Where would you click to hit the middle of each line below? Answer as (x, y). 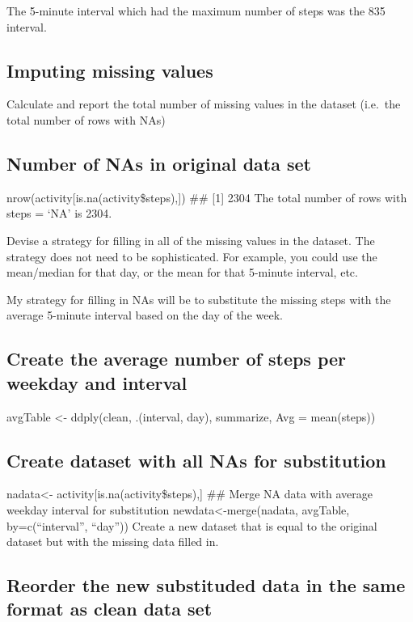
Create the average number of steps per (177, 359)
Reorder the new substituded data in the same (206, 585)
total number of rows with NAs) (86, 119)
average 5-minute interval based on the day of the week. (145, 315)
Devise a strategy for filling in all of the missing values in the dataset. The (191, 240)
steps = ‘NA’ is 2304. (59, 213)
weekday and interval (97, 382)
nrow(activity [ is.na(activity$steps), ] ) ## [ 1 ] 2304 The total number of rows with (207, 197)
